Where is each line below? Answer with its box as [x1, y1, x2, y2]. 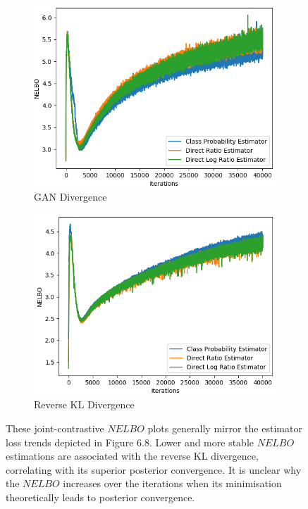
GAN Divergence [34, 189, 107, 203]
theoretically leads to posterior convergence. [6, 489, 195, 504]
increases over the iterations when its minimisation [63, 476, 282, 491]
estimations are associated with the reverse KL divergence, [6, 448, 259, 463]
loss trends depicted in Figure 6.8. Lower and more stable [6, 434, 254, 449]
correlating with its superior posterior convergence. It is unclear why [6, 462, 302, 477]
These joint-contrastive [6, 420, 104, 435]
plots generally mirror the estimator [147, 420, 302, 435]
